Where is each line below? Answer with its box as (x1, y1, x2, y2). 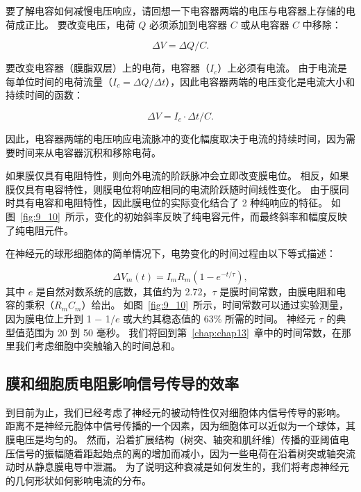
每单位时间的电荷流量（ (6, 74, 112, 88)
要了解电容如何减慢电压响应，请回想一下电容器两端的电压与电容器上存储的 (6, 3, 346, 17)
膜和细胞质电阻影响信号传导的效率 (6, 372, 239, 394)
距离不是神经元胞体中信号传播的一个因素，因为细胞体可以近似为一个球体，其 (6, 418, 355, 433)
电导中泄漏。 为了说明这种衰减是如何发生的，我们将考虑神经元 (63, 459, 349, 474)
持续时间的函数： (6, 88, 83, 102)
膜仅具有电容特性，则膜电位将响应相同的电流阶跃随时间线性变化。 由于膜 (6, 181, 339, 196)
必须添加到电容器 (149, 17, 228, 31)
